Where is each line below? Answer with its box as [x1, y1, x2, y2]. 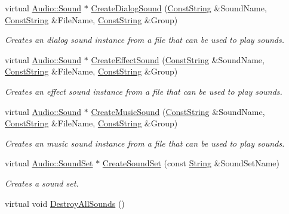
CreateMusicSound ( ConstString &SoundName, [91, 105, 265, 117]
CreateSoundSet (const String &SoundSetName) [102, 157, 280, 169]
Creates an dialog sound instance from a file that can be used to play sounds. [5, 33, 285, 46]
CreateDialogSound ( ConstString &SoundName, [91, 2, 267, 14]
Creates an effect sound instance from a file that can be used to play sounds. [5, 85, 282, 97]
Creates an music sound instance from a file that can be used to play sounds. [5, 137, 285, 149]
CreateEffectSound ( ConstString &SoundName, [91, 53, 265, 66]
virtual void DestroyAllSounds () [5, 197, 125, 209]
